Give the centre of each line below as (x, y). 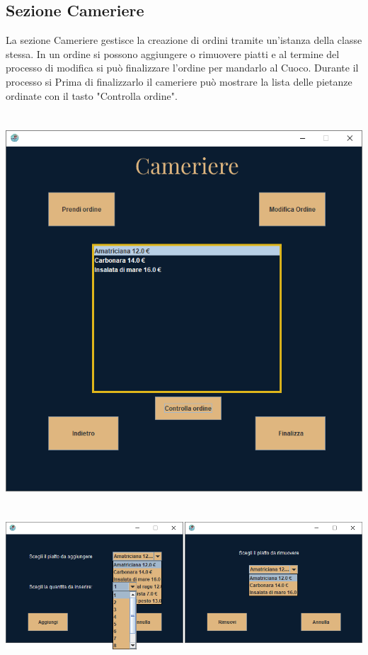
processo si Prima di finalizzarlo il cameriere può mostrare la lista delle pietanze (179, 81)
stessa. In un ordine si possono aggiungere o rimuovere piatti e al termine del (173, 53)
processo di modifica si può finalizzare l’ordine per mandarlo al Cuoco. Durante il (182, 68)
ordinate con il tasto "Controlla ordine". (92, 95)
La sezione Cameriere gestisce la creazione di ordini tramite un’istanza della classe (184, 40)
